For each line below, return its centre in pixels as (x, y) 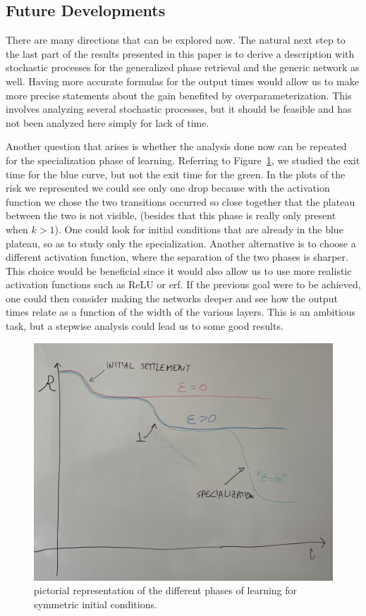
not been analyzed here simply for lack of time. (108, 122)
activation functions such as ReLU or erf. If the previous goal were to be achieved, (183, 284)
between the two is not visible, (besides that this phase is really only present (171, 215)
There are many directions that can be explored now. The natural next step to (176, 40)
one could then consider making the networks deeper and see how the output (172, 298)
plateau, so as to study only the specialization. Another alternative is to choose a (181, 243)
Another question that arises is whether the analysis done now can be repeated (176, 146)
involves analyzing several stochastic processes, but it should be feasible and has (179, 109)
